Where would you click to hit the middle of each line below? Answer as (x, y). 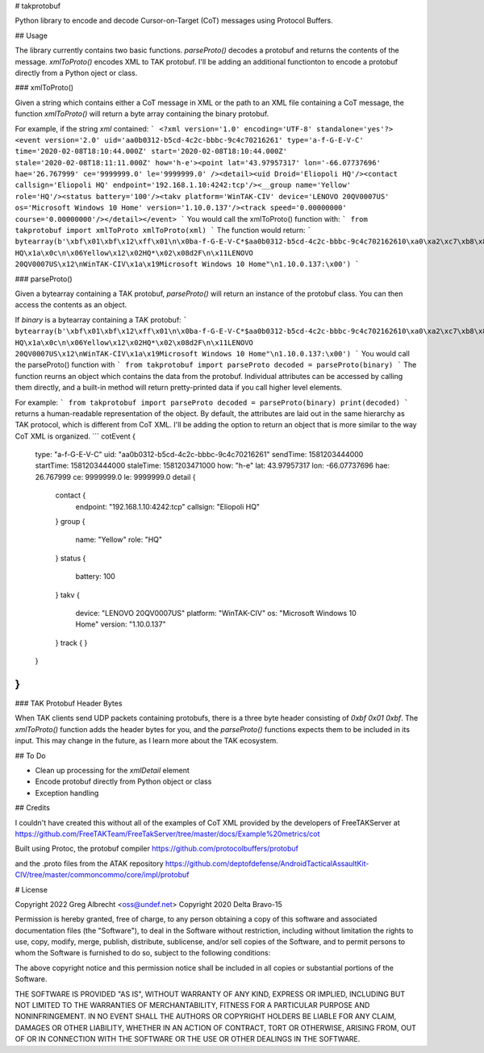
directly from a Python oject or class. (76, 73)
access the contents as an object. (71, 305)
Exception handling (67, 793)
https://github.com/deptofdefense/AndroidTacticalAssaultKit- (267, 864)
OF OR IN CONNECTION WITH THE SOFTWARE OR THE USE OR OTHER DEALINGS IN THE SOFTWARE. (188, 1039)
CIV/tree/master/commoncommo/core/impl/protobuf (102, 875)
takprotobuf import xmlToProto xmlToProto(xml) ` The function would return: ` (163, 231)
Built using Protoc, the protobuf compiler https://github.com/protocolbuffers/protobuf (156, 849)
